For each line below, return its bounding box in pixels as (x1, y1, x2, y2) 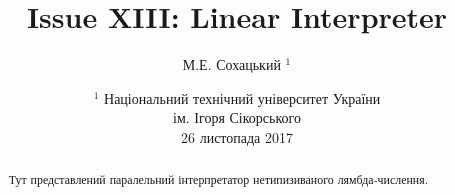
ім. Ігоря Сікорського (173, 107, 301, 128)
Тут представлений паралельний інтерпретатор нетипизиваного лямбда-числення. (8, 171, 428, 188)
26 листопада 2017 (181, 126, 293, 147)
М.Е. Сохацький (182, 54, 281, 75)
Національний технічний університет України (104, 87, 381, 108)
